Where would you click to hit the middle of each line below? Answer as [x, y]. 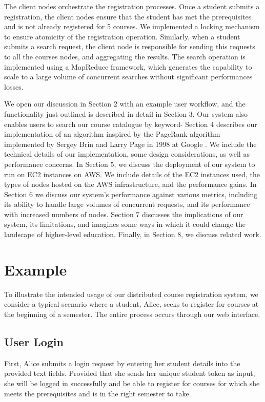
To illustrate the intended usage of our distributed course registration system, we [131, 294]
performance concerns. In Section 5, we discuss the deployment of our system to [130, 164]
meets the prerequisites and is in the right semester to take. [98, 393]
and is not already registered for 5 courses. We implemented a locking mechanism [132, 26]
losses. [14, 86]
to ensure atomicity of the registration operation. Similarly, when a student [122, 36]
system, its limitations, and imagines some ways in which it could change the [125, 224]
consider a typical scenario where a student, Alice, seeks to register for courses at [131, 304]
